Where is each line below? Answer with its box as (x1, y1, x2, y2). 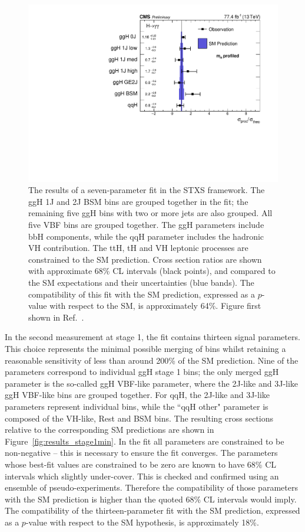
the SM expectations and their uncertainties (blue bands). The (28, 276, 254, 288)
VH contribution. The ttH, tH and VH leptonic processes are (28, 241, 248, 254)
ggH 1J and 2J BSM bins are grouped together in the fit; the (28, 195, 248, 207)
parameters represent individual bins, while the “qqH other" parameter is (5, 400, 268, 412)
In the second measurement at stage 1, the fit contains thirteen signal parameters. (5, 331, 300, 343)
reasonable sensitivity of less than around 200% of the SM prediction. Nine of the (5, 354, 299, 366)
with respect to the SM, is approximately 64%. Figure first (49, 299, 261, 312)
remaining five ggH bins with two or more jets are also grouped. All (28, 207, 273, 219)
